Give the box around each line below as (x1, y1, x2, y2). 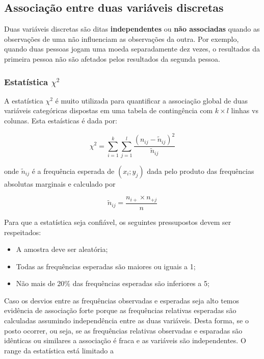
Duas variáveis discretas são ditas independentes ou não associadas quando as (4, 23, 260, 34)
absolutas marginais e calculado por (4, 178, 116, 189)
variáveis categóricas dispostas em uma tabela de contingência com (4, 105, 213, 116)
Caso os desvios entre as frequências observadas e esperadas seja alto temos (4, 295, 240, 305)
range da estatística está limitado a (4, 345, 114, 355)
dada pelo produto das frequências (147, 165, 254, 176)
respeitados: (4, 226, 41, 237)
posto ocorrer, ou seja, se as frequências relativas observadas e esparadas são (4, 325, 243, 336)
